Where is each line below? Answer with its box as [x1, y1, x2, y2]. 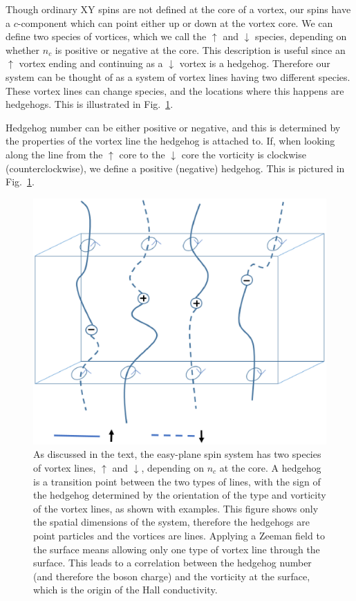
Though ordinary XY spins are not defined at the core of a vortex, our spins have [6, 2, 351, 16]
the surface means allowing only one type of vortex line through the [33, 542, 320, 556]
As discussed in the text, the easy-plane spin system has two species [33, 447, 321, 461]
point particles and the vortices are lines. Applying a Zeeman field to [33, 528, 325, 542]
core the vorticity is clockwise [181, 147, 306, 161]
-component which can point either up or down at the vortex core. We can [17, 15, 333, 30]
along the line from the [6, 147, 103, 161]
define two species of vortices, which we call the [6, 29, 207, 44]
